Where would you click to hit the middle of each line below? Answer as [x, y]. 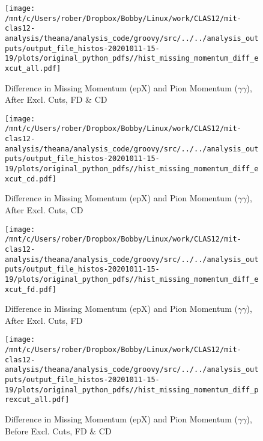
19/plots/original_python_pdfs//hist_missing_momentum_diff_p [132, 390]
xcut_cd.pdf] [31, 179]
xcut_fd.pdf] [31, 289]
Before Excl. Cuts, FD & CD [58, 430]
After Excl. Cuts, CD [44, 209]
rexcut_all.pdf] [37, 400]
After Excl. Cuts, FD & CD [56, 99]
